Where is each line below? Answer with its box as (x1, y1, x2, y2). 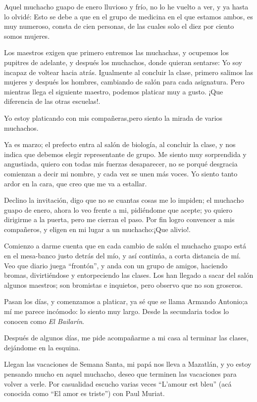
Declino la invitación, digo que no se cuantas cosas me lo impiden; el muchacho (4, 195, 244, 205)
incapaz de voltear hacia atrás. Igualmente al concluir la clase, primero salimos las (4, 67, 253, 77)
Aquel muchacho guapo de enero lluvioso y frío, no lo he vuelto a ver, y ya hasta (4, 1, 249, 11)
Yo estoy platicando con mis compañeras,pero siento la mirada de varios (4, 112, 223, 123)
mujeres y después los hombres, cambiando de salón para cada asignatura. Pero (4, 77, 245, 87)
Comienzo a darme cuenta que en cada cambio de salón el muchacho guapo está (4, 241, 246, 251)
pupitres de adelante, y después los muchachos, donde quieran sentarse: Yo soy (4, 57, 242, 67)
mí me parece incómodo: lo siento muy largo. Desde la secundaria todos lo (4, 306, 229, 317)
